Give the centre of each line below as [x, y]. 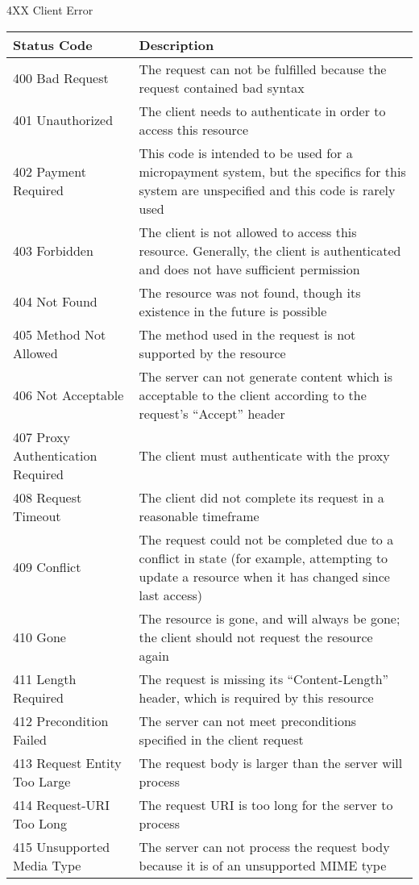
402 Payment [50, 171]
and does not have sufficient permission [249, 269]
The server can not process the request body [264, 846]
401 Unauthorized [63, 120]
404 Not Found [55, 302]
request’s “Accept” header [212, 413]
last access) [170, 595]
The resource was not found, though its [250, 292]
